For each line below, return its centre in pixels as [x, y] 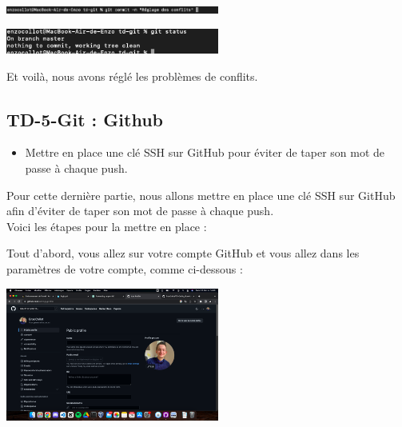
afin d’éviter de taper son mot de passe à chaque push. [140, 211]
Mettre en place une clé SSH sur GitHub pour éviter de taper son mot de [205, 152]
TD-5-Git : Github [85, 119]
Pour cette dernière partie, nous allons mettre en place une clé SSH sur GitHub [201, 195]
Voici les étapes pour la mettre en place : [107, 226]
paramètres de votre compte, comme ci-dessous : [125, 269]
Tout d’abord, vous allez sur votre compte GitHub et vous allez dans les [183, 253]
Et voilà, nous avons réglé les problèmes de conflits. [132, 76]
